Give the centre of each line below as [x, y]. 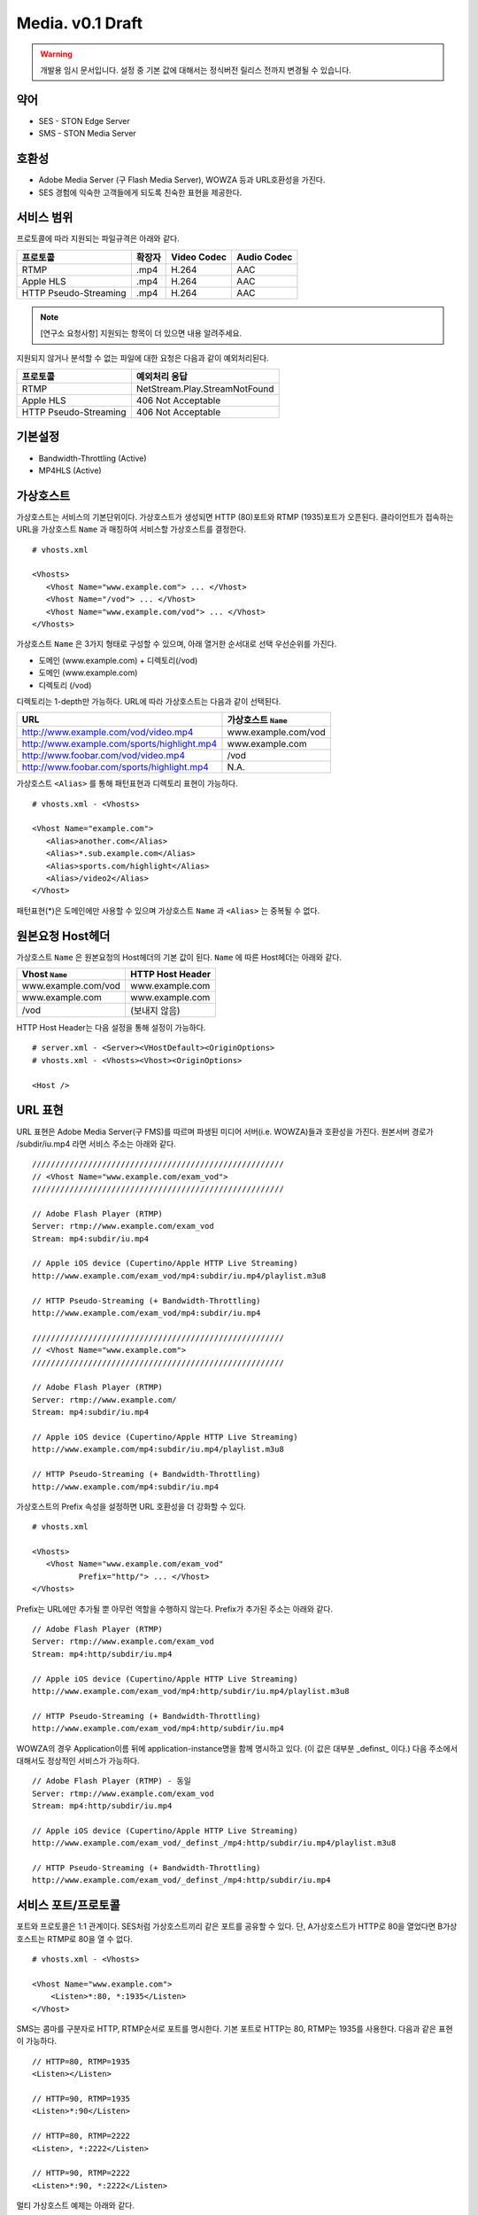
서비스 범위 [45, 218]
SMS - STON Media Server [87, 134]
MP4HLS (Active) [70, 470]
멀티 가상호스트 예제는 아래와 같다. [75, 2205]
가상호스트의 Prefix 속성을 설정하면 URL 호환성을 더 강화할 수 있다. [131, 1506]
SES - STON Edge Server [84, 120]
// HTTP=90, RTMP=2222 [81, 2173]
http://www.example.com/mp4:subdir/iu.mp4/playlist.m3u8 [158, 1449]
